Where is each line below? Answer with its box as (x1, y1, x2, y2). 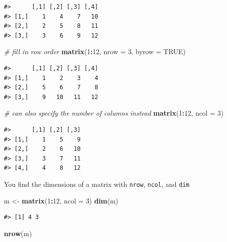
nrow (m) (4, 228, 32, 238)
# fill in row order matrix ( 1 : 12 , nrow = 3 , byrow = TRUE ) (4, 46, 186, 57)
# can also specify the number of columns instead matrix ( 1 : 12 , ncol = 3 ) (4, 108, 224, 118)
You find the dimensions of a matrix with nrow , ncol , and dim (4, 179, 189, 189)
